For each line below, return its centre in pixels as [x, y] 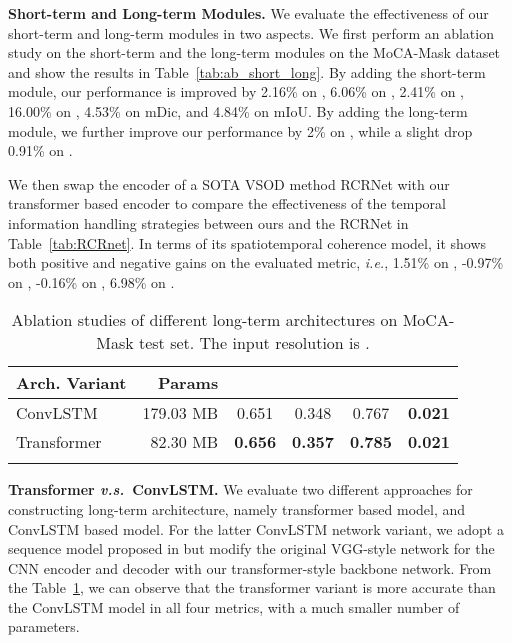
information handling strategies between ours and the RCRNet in [208, 222]
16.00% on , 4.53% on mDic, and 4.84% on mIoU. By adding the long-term [238, 110]
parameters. [44, 626]
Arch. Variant [71, 383]
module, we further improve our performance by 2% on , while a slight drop [240, 130]
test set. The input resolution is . [254, 343]
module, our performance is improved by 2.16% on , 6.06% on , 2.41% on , [236, 91]
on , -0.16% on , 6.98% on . [91, 281]
